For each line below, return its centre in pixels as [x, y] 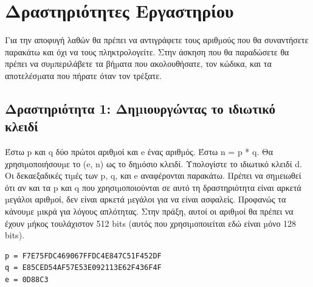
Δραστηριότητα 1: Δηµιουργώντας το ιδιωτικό [140, 108]
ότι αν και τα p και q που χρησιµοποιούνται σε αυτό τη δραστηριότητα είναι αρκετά [153, 187]
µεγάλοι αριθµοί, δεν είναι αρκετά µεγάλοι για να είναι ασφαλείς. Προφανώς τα [146, 199]
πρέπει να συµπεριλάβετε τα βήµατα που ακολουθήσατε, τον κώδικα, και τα [138, 64]
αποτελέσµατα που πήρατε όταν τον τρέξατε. [83, 75]
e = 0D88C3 [27, 280]
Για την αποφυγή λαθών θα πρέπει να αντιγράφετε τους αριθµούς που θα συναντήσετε [157, 40]
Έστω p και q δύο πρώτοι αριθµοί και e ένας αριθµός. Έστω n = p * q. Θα [139, 152]
